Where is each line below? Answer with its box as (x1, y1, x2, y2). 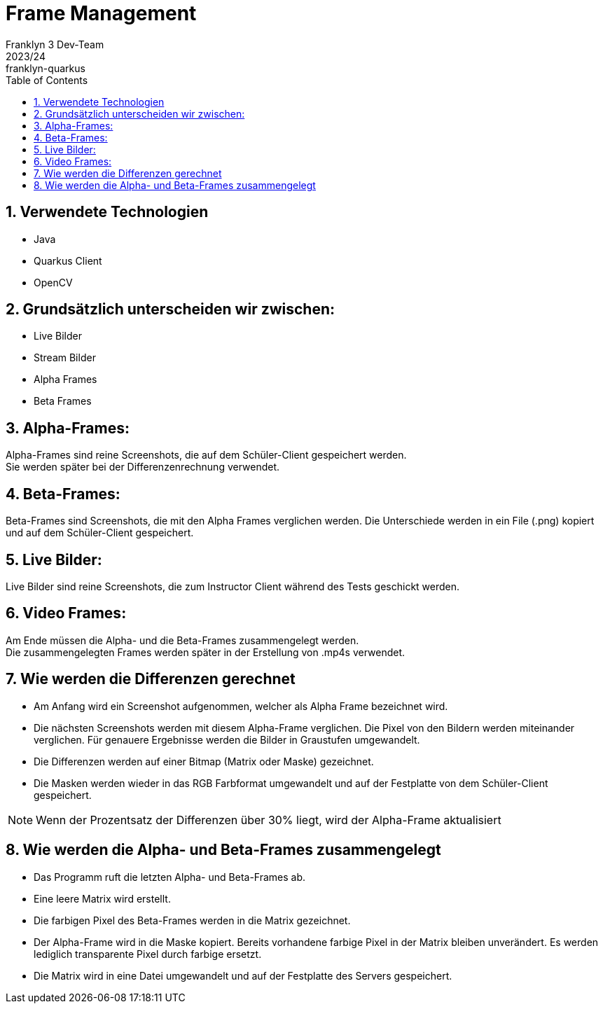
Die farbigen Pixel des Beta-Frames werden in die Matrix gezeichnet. (34, 914, 351, 926)
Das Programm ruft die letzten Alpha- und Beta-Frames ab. (34, 870, 306, 883)
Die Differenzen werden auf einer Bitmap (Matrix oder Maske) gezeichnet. (34, 755, 374, 767)
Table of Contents (6, 74, 88, 86)
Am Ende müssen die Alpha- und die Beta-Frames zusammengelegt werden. (6, 634, 359, 646)
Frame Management (6, 1, 197, 25)
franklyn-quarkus (6, 62, 85, 74)
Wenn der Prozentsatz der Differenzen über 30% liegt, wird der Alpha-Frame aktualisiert (36, 812, 501, 827)
